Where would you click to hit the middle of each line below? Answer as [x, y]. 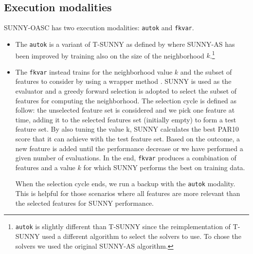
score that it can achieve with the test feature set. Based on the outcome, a [128, 138]
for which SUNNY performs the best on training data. [164, 167]
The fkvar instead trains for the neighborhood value [94, 71]
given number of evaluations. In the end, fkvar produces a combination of [126, 158]
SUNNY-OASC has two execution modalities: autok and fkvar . [99, 28]
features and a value [45, 167]
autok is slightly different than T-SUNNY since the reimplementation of [123, 226]
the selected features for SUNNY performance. [84, 203]
